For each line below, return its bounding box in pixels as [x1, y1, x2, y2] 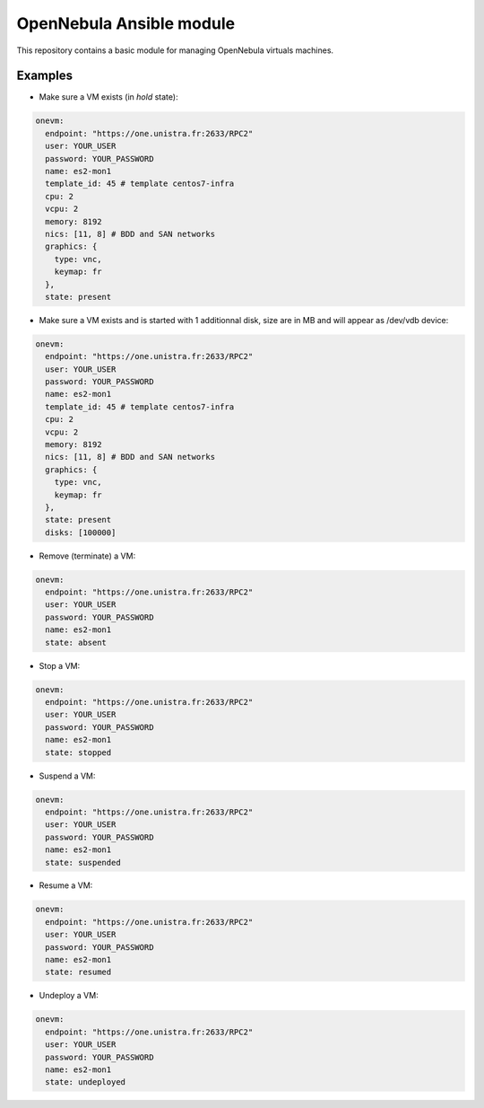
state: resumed [45, 967, 112, 978]
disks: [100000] [45, 527, 117, 538]
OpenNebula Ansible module [16, 13, 236, 33]
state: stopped [45, 747, 112, 758]
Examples [16, 68, 73, 84]
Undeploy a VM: [39, 990, 99, 1001]
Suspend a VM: [39, 770, 96, 781]
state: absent [45, 638, 108, 647]
